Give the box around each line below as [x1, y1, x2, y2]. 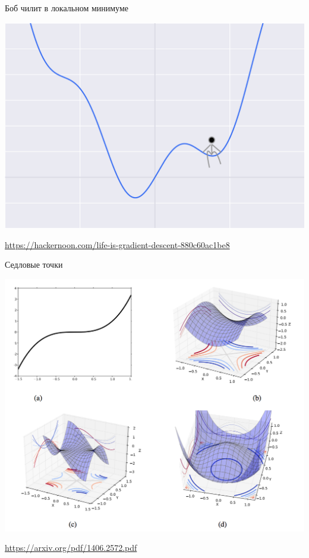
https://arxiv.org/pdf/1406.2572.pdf [5, 541, 137, 554]
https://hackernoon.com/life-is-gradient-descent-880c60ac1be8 [5, 238, 230, 251]
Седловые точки [5, 258, 63, 271]
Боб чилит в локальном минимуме [5, 2, 129, 14]
